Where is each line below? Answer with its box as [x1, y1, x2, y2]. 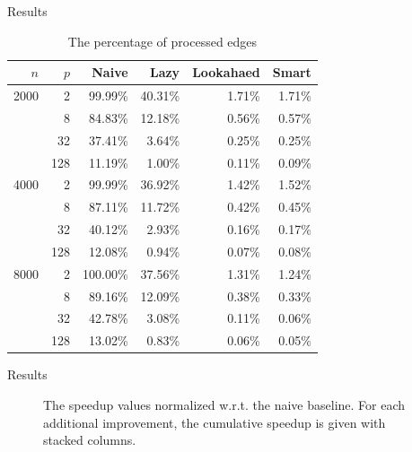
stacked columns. [43, 430, 136, 449]
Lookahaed [192, 63, 260, 82]
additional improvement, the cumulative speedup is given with [43, 413, 386, 431]
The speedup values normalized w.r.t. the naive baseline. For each [43, 395, 406, 413]
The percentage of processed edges [67, 31, 258, 50]
